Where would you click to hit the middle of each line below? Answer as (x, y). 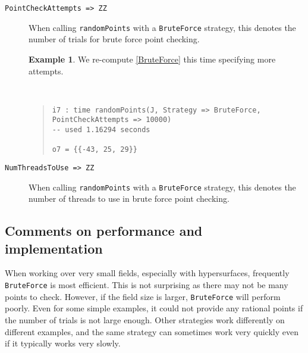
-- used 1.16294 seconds (101, 130)
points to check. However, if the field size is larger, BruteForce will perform (143, 296)
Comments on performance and (104, 231)
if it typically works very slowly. (63, 343)
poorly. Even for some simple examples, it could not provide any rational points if (154, 308)
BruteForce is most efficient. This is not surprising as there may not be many (147, 285)
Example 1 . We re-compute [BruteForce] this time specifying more (152, 59)
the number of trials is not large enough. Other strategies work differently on (145, 319)
